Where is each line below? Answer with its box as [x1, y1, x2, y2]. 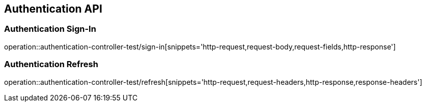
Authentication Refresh [4, 59, 98, 70]
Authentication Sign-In [4, 24, 96, 34]
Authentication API [4, 3, 102, 15]
